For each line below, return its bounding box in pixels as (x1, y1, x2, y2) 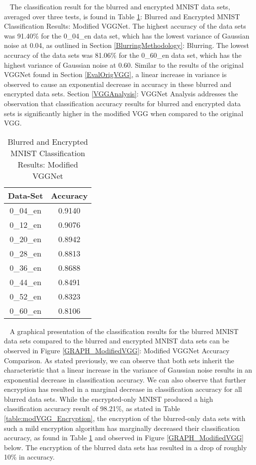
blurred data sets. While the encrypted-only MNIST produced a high (4, 393, 213, 404)
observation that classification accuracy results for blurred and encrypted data (4, 98, 241, 108)
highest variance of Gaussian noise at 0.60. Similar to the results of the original (4, 59, 244, 70)
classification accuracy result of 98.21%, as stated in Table (4, 403, 180, 414)
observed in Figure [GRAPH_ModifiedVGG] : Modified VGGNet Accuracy (4, 345, 230, 355)
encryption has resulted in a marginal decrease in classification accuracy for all (4, 384, 242, 394)
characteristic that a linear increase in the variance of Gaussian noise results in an (4, 365, 253, 375)
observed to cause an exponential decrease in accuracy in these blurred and (4, 79, 232, 89)
